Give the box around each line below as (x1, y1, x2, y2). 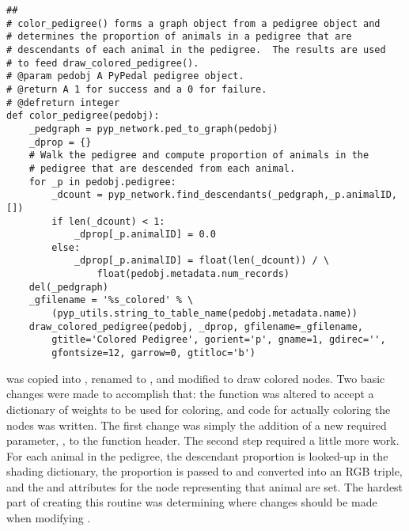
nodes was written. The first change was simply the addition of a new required (6, 416, 387, 433)
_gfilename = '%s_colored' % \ (28, 294, 194, 306)
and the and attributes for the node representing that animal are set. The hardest (6, 478, 403, 495)
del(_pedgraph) (28, 281, 108, 293)
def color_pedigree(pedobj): (6, 110, 160, 122)
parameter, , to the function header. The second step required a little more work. (6, 432, 400, 449)
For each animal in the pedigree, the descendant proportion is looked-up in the (6, 447, 388, 464)
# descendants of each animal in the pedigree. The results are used (6, 44, 386, 55)
